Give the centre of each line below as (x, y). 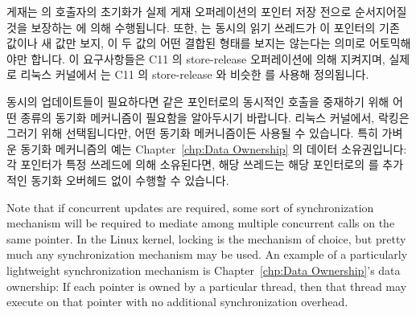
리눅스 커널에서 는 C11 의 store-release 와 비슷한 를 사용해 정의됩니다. (195, 74)
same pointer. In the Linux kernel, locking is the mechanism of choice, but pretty (206, 238)
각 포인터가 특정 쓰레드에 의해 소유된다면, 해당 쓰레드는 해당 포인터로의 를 (193, 164)
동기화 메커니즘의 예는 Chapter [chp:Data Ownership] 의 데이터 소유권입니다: (214, 148)
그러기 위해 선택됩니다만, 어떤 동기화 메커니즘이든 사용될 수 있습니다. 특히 (192, 133)
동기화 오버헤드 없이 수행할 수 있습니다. (130, 180)
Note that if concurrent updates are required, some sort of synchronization (190, 207)
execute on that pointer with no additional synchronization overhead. (177, 302)
